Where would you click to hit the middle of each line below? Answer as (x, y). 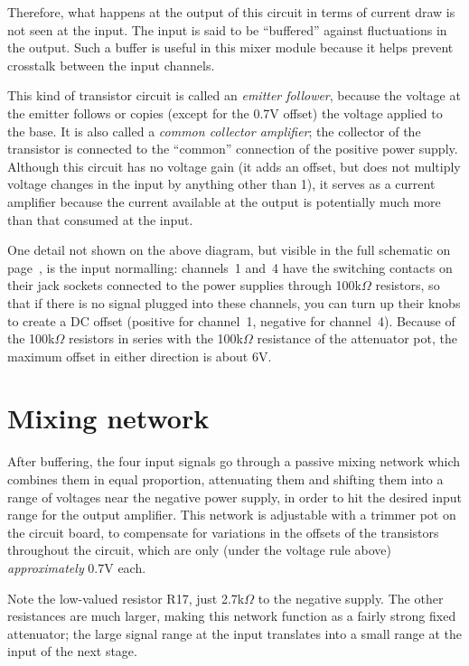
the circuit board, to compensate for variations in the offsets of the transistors (223, 532)
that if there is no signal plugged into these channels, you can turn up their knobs (234, 302)
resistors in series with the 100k (155, 338)
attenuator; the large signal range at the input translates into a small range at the (234, 633)
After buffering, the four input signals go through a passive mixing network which (234, 461)
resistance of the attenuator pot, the (357, 338)
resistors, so (408, 285)
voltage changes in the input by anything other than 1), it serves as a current (221, 184)
